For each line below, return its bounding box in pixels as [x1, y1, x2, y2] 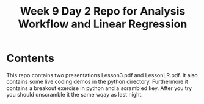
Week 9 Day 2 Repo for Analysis [20, 4, 186, 18]
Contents [6, 52, 55, 65]
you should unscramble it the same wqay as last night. [6, 91, 144, 98]
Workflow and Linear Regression [18, 17, 188, 31]
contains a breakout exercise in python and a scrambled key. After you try [6, 84, 192, 92]
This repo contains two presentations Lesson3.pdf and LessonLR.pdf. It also [6, 71, 198, 78]
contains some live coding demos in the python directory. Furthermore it [6, 78, 188, 85]
